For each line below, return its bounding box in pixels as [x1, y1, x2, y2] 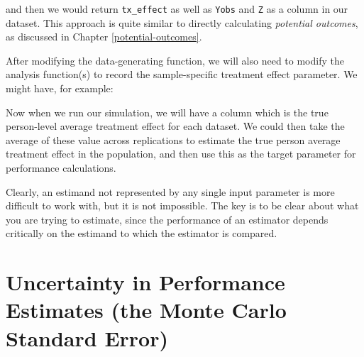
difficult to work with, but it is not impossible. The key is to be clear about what [6, 198, 359, 213]
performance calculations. [6, 160, 116, 175]
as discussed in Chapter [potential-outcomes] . [6, 29, 202, 44]
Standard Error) [6, 323, 168, 352]
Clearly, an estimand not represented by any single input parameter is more [6, 184, 335, 199]
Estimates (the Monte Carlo [6, 295, 287, 324]
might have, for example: [6, 81, 114, 96]
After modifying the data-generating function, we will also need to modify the [6, 53, 344, 67]
